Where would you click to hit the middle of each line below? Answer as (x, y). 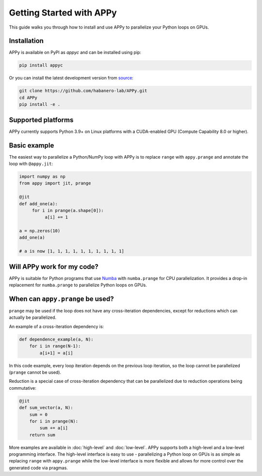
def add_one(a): (39, 204)
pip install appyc (41, 65)
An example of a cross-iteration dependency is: (57, 326)
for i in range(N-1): (55, 346)
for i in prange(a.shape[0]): (68, 210)
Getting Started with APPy (63, 13)
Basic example (32, 145)
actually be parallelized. (33, 317)
